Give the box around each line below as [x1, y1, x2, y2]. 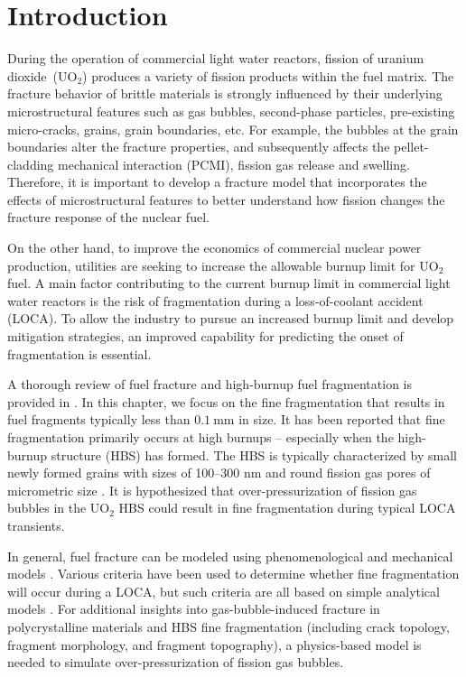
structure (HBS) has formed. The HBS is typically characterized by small [51, 445, 457, 464]
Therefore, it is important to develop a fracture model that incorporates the [7, 172, 427, 191]
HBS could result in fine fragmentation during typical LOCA [118, 498, 456, 517]
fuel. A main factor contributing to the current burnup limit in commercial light [7, 274, 451, 292]
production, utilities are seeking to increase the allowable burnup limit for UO [7, 255, 439, 274]
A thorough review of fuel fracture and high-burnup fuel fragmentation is [7, 375, 412, 394]
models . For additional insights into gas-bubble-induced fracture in [7, 599, 380, 618]
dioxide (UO [7, 66, 78, 85]
